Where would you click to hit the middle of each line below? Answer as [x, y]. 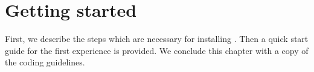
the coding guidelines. [45, 62]
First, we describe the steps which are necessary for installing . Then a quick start [157, 39]
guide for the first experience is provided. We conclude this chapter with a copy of [157, 50]
